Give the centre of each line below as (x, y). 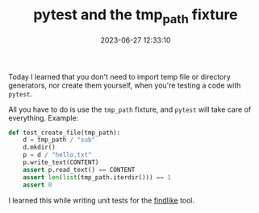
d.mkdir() (40, 147)
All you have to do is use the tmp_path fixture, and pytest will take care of (130, 109)
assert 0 (38, 185)
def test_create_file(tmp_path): (65, 133)
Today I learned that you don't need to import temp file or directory (120, 76)
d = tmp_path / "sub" (59, 140)
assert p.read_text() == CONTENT (79, 170)
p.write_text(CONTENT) (61, 162)
